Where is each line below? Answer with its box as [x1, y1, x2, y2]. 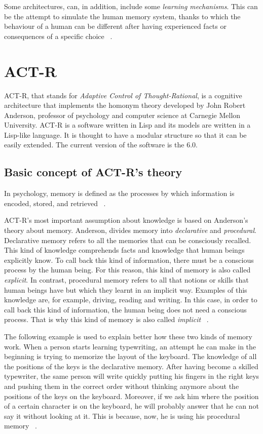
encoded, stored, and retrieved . [4, 198, 106, 208]
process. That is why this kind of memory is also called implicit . [4, 314, 209, 325]
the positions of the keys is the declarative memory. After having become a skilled [4, 361, 258, 371]
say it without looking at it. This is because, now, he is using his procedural [4, 410, 240, 421]
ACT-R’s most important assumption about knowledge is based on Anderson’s [4, 215, 248, 225]
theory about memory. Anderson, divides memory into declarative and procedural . [4, 225, 256, 235]
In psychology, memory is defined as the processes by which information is [4, 188, 235, 199]
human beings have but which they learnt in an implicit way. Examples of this [4, 284, 247, 295]
